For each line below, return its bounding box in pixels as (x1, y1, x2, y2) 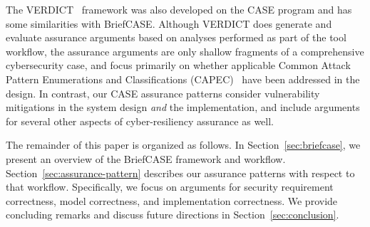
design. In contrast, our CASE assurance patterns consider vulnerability (6, 85, 320, 100)
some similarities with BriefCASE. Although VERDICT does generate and (6, 16, 332, 31)
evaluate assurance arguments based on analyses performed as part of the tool (6, 30, 346, 45)
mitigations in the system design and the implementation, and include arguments (6, 100, 360, 115)
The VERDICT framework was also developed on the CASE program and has (6, 2, 352, 16)
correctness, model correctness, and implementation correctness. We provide (6, 193, 338, 208)
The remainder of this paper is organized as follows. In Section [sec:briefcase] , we (6, 137, 361, 152)
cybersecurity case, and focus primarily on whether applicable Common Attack (6, 58, 351, 73)
